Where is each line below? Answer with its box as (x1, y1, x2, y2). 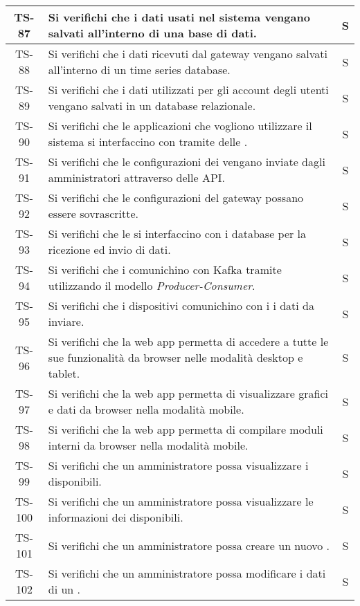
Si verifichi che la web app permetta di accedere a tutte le (48, 333, 329, 349)
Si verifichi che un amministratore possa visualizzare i (48, 457, 309, 473)
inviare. (48, 313, 84, 329)
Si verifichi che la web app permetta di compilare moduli (48, 421, 323, 437)
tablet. (48, 365, 80, 381)
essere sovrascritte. (48, 205, 138, 221)
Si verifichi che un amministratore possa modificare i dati (48, 565, 326, 581)
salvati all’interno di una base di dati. (48, 25, 257, 41)
